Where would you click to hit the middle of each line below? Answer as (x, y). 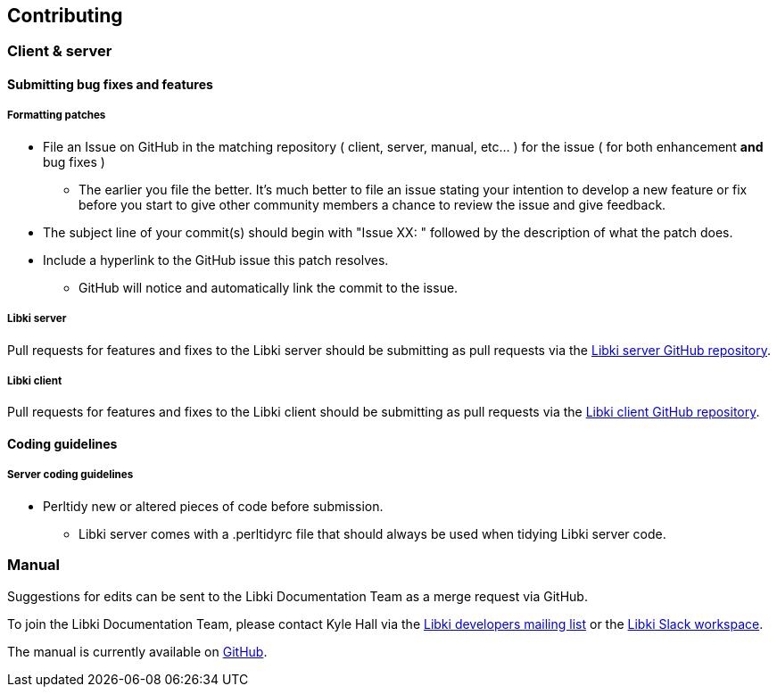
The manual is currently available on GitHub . (137, 651)
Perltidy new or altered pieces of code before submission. (213, 506)
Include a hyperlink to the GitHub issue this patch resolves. (216, 260)
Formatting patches (57, 116)
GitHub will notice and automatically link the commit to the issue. (269, 287)
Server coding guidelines (70, 475)
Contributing (65, 16)
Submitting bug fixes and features (110, 85)
